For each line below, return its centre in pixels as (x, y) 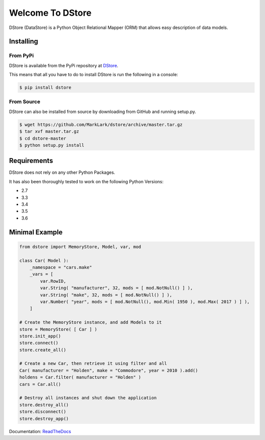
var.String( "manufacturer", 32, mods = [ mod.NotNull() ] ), (117, 288)
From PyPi (21, 55)
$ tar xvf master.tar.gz (49, 132)
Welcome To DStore (50, 13)
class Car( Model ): (44, 261)
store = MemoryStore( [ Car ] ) (58, 329)
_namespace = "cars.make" (61, 267)
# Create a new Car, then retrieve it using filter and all (93, 364)
